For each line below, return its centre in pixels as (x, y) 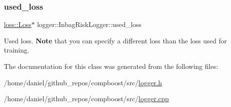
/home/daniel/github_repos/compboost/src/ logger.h (83, 82)
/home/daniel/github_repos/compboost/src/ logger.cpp (87, 99)
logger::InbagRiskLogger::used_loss (89, 24)
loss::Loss (18, 24)
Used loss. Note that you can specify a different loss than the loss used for (115, 40)
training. (17, 50)
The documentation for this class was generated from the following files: (111, 66)
